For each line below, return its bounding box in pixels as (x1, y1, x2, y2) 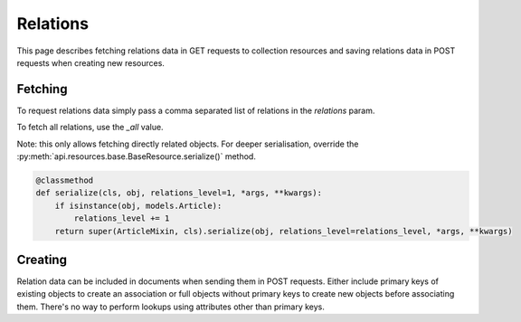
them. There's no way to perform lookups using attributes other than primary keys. (16, 301, 326, 312)
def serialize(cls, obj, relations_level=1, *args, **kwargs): (35, 188, 323, 198)
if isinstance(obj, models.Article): (54, 200, 223, 211)
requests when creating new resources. (16, 57, 165, 68)
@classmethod (35, 175, 94, 185)
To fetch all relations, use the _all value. (16, 122, 164, 133)
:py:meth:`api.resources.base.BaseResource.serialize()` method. (16, 151, 257, 162)
